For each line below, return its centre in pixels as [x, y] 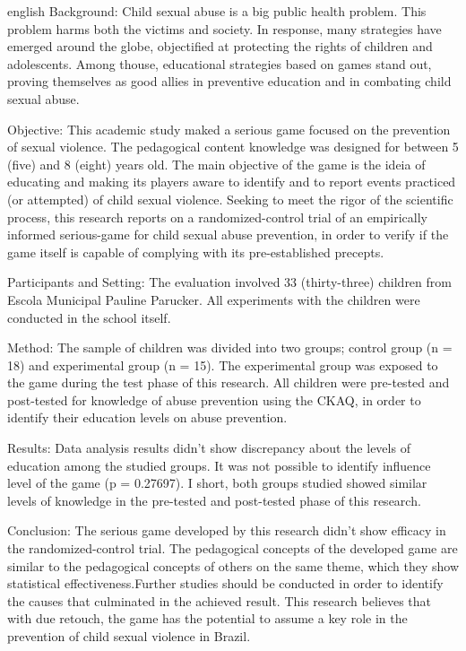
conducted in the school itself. [89, 317]
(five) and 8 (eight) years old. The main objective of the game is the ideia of [216, 164]
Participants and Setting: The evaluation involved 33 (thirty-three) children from [229, 282]
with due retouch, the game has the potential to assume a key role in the [207, 618]
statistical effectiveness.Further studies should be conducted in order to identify [225, 583]
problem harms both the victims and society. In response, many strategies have [224, 28]
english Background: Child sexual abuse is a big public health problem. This [217, 11]
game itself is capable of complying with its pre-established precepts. [196, 252]
